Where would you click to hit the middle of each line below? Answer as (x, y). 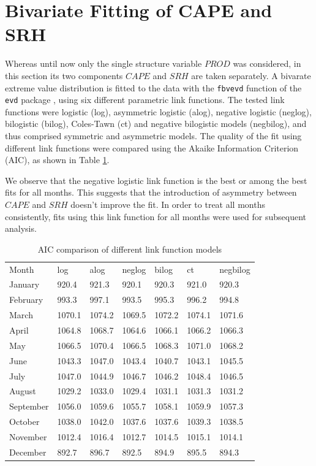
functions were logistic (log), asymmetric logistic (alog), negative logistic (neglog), (158, 111)
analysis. (21, 228)
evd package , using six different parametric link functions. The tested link (145, 100)
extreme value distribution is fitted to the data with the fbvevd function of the (153, 87)
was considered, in (267, 63)
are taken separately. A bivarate (251, 75)
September (29, 406)
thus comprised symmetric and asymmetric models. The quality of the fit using (153, 136)
